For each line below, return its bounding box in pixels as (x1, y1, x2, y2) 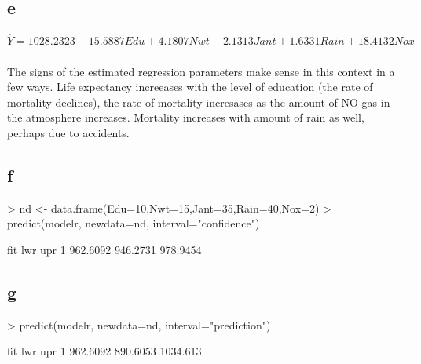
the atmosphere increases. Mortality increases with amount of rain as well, (7, 109, 364, 126)
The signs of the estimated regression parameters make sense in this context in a (7, 63, 395, 79)
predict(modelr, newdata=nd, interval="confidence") (7, 215, 260, 231)
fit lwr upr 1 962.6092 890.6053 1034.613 (7, 343, 202, 359)
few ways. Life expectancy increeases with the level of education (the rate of (7, 78, 373, 95)
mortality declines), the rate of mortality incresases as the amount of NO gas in (7, 93, 390, 110)
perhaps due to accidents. (7, 124, 130, 140)
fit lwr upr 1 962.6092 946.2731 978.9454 (7, 241, 202, 257)
